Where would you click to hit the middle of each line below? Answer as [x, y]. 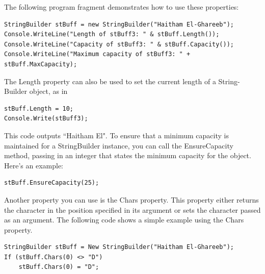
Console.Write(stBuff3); [46, 119]
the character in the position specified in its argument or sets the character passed [132, 209]
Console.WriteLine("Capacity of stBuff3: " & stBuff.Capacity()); [119, 44]
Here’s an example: [34, 165]
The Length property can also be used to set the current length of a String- [122, 81]
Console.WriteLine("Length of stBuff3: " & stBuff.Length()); [112, 34]
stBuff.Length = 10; [39, 108]
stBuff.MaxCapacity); [41, 64]
